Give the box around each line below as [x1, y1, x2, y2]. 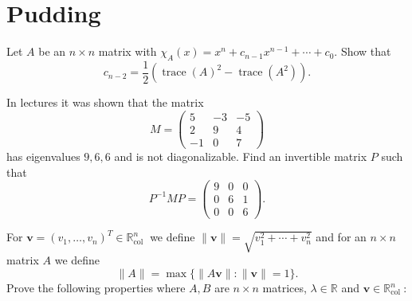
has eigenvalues [6, 148, 80, 165]
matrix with [98, 43, 157, 60]
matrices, [262, 279, 307, 296]
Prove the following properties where [6, 279, 186, 296]
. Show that [334, 43, 391, 60]
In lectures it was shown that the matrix [6, 94, 204, 111]
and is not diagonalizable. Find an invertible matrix [114, 148, 367, 165]
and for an [316, 229, 367, 245]
